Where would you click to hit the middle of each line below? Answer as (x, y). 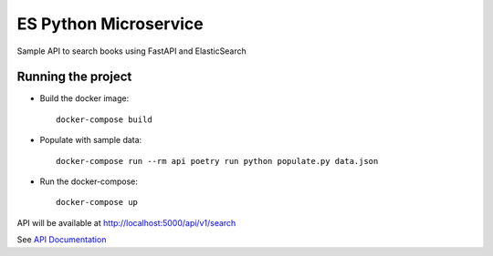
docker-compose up (97, 202)
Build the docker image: (84, 98)
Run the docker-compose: (89, 181)
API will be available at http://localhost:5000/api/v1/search (126, 222)
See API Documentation (62, 240)
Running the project (74, 77)
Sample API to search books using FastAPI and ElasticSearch (131, 51)
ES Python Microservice (110, 24)
